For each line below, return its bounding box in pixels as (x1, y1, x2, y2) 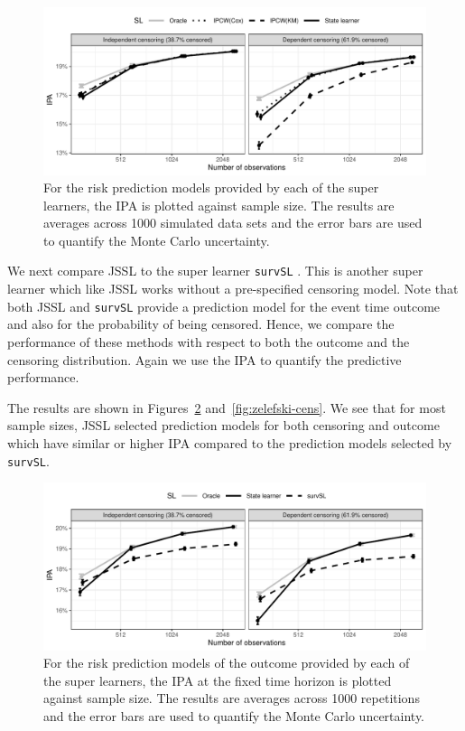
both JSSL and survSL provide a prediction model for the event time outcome (7, 296, 441, 315)
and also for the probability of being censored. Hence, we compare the (7, 314, 395, 333)
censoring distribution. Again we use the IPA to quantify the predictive (7, 350, 402, 369)
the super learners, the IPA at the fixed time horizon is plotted (43, 670, 392, 689)
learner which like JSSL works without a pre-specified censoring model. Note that (7, 279, 459, 298)
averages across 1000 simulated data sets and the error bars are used (43, 213, 423, 232)
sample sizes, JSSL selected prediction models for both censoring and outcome (7, 416, 440, 435)
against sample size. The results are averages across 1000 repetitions (43, 689, 420, 708)
